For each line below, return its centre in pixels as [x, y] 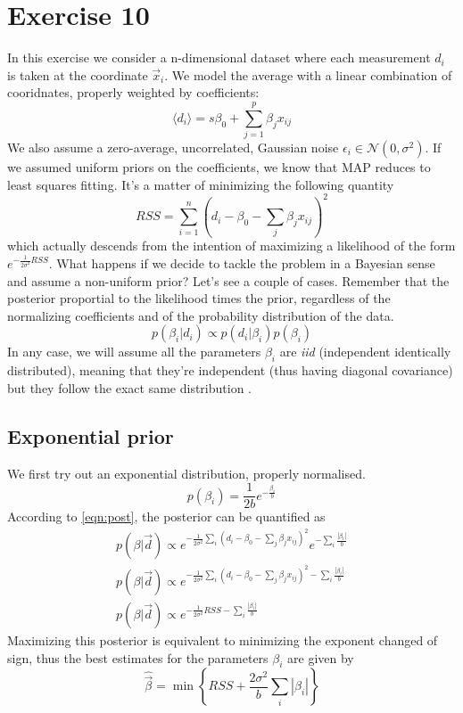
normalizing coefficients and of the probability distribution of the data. [201, 315]
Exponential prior [91, 435]
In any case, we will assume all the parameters [134, 352]
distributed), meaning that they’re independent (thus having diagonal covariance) [230, 370]
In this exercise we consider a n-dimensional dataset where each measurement [219, 57]
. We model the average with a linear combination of [308, 74]
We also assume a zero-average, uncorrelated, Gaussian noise [173, 148]
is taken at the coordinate [78, 74]
